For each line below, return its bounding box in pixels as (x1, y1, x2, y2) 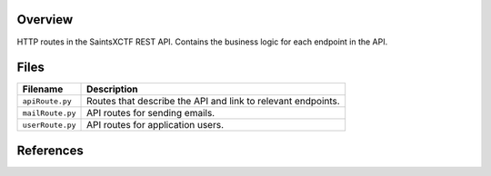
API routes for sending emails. (86, 107, 215, 120)
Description (86, 83, 138, 95)
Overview (16, 12, 74, 27)
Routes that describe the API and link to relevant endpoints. (86, 95, 340, 108)
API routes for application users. (86, 119, 225, 132)
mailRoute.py (22, 108, 76, 118)
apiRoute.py (22, 96, 72, 106)
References (16, 142, 84, 158)
